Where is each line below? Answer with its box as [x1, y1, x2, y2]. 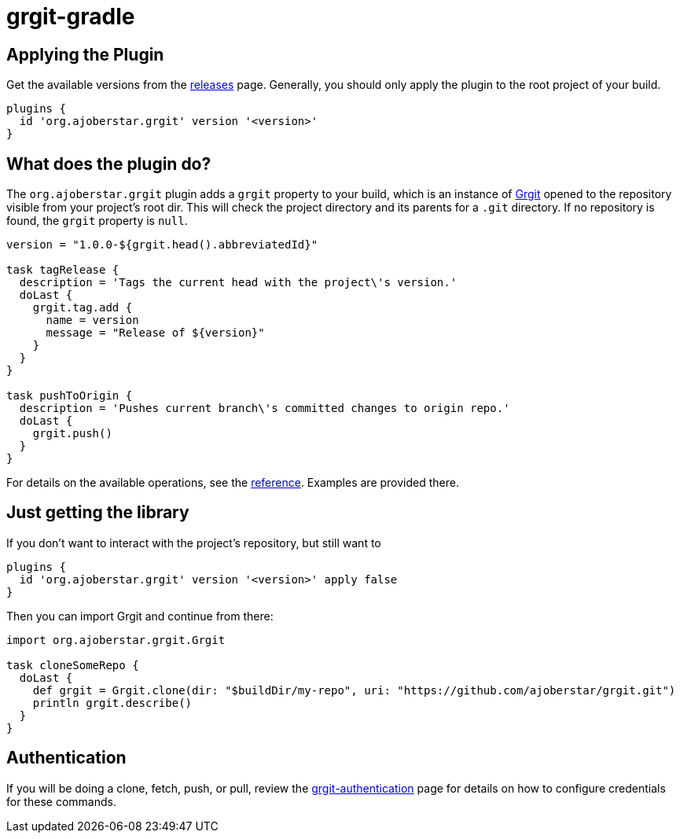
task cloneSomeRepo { [6, 658, 139, 672]
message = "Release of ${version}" [46, 326, 265, 340]
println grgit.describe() [32, 696, 193, 709]
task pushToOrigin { [6, 389, 133, 403]
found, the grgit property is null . [6, 214, 188, 228]
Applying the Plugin [6, 44, 164, 64]
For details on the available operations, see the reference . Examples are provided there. [6, 476, 459, 490]
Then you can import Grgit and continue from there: [6, 609, 274, 623]
